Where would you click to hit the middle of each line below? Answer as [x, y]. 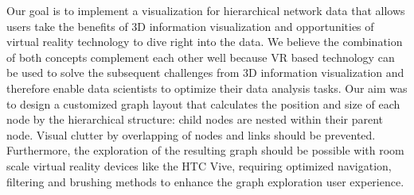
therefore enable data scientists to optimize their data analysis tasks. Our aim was [207, 88]
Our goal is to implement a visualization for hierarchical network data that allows [206, 10]
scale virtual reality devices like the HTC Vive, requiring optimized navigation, [199, 165]
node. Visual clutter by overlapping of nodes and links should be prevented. [191, 134]
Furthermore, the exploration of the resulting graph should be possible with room [205, 150]
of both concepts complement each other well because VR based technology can [201, 57]
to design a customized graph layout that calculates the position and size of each [203, 103]
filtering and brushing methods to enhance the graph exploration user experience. [205, 181]
